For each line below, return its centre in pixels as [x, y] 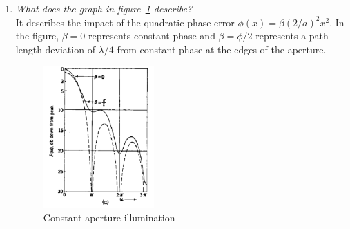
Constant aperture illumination [109, 217]
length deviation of [55, 49]
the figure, [37, 36]
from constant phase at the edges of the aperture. [222, 49]
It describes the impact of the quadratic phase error [125, 22]
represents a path [292, 36]
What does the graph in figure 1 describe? [104, 8]
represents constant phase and [152, 36]
